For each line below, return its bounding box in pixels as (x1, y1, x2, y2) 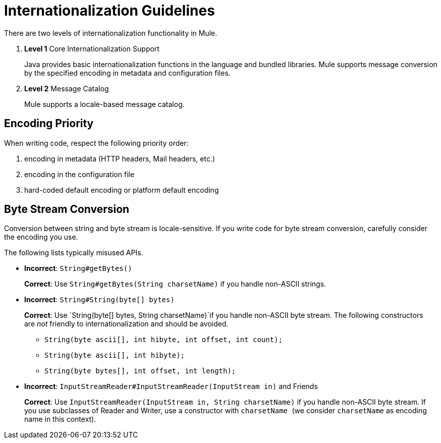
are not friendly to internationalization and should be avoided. (24, 319, 229, 328)
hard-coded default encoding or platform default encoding (24, 185, 219, 194)
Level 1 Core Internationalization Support (24, 44, 159, 53)
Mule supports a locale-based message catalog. (24, 99, 185, 108)
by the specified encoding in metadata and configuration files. (24, 68, 231, 77)
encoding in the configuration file (24, 170, 135, 179)
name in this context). (24, 415, 96, 424)
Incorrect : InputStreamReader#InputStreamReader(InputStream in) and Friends (24, 382, 318, 391)
